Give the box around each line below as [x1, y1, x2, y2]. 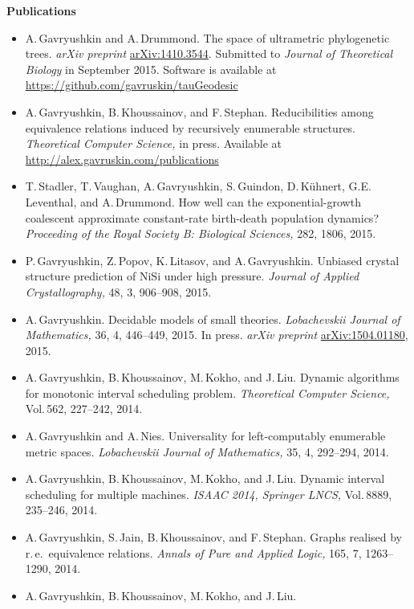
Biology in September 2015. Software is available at [25, 60, 277, 77]
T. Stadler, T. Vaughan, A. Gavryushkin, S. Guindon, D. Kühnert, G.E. [25, 178, 371, 194]
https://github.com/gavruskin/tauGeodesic [25, 76, 238, 93]
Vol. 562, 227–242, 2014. [25, 400, 143, 417]
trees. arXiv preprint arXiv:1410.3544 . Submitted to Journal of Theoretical [25, 45, 393, 62]
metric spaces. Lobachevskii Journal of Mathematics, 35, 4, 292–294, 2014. [25, 443, 389, 460]
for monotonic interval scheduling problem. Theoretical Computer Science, [25, 384, 390, 401]
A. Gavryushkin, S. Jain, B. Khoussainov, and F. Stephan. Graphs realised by [25, 529, 403, 546]
